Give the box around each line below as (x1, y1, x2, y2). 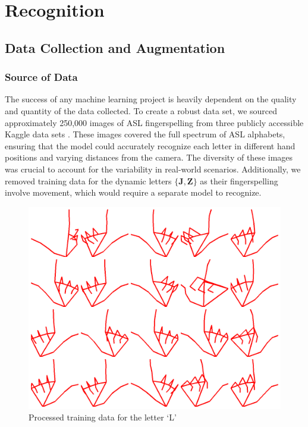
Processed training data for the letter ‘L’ (29, 411, 177, 423)
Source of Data (5, 70, 78, 84)
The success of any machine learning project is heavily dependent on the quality (5, 93, 297, 105)
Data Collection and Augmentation (5, 38, 225, 56)
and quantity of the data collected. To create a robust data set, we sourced (5, 104, 278, 117)
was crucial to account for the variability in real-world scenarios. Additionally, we (5, 162, 301, 175)
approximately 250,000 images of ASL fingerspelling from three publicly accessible (5, 116, 304, 128)
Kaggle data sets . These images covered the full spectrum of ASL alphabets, (5, 128, 285, 140)
